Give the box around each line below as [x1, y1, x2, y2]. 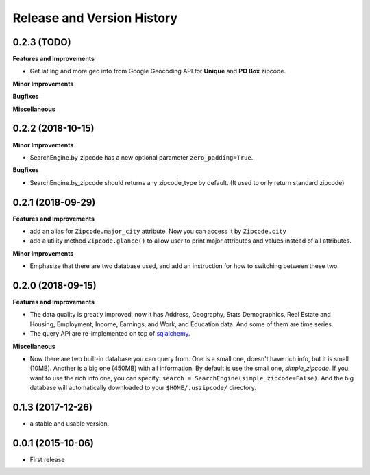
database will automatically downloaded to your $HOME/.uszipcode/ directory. [29, 384, 257, 392]
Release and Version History [12, 10, 178, 25]
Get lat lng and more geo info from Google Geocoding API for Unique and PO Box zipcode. [29, 67, 286, 75]
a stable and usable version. [29, 419, 110, 428]
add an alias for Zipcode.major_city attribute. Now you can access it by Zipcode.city [29, 227, 287, 235]
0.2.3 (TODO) [12, 36, 71, 48]
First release [29, 456, 65, 464]
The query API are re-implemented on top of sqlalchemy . [29, 330, 191, 338]
